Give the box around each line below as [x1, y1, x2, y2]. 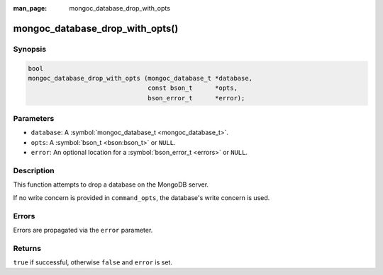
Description [13, 166, 55, 176]
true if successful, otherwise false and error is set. [13, 258, 173, 267]
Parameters [13, 114, 55, 124]
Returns [13, 243, 42, 253]
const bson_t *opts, [148, 84, 238, 92]
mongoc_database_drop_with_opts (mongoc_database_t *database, [28, 74, 253, 82]
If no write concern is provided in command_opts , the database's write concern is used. [13, 193, 270, 201]
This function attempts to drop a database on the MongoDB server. [13, 180, 209, 189]
